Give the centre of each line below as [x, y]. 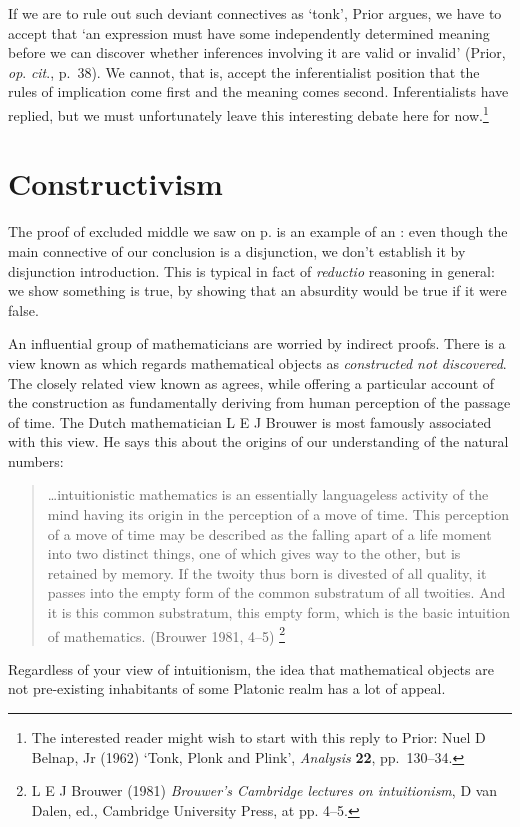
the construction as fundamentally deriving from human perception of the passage [259, 402]
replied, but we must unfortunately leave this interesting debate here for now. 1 [248, 113]
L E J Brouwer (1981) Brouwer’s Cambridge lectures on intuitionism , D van [264, 790]
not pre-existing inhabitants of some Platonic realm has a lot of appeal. [227, 688]
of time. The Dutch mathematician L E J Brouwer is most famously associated [250, 421]
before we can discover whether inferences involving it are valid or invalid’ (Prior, [257, 52]
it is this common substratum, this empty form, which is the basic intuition [279, 612]
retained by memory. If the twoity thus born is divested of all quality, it [267, 572]
